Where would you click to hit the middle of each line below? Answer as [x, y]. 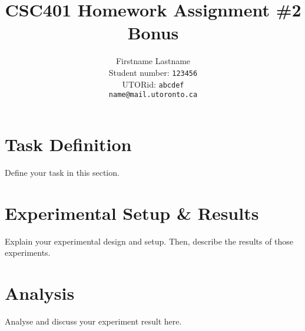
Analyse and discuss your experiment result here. [93, 321]
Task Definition [68, 144]
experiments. [28, 253]
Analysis [40, 292]
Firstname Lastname [153, 61]
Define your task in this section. [62, 172]
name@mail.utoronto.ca [153, 95]
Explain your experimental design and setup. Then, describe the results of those [149, 241]
